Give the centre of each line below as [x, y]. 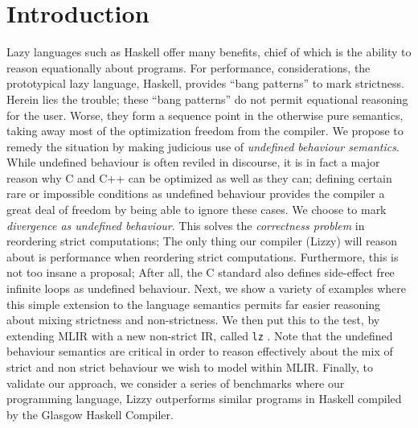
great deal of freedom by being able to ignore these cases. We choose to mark [197, 210]
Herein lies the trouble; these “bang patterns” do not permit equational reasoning [207, 99]
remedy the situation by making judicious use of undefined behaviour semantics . [203, 146]
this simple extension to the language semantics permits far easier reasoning [194, 304]
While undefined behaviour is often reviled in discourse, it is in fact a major [193, 162]
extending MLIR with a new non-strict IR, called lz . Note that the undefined [200, 335]
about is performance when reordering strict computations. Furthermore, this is [203, 256]
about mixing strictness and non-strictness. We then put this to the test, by [193, 320]
